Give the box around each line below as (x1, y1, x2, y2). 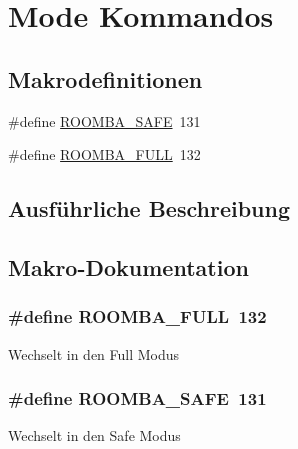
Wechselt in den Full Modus (8, 343, 180, 364)
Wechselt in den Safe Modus (8, 425, 181, 446)
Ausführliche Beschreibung (8, 193, 290, 224)
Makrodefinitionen (8, 63, 203, 94)
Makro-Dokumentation (8, 251, 249, 282)
